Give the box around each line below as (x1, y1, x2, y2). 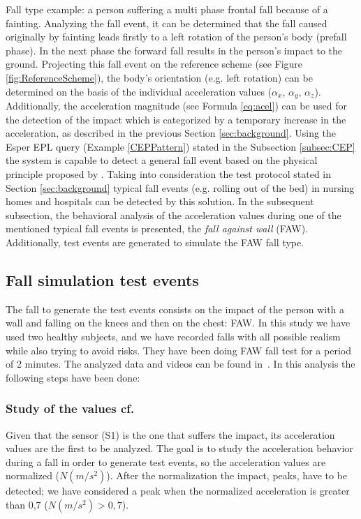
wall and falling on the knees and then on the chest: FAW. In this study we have (6, 315, 351, 330)
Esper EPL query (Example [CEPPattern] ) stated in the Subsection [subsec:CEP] (6, 139, 355, 153)
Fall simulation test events (6, 269, 199, 290)
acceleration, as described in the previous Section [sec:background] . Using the (6, 126, 337, 140)
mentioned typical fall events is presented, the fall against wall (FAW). (6, 221, 309, 236)
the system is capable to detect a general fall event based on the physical (6, 153, 318, 167)
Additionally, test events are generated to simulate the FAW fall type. (6, 234, 304, 249)
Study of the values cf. (6, 400, 135, 417)
